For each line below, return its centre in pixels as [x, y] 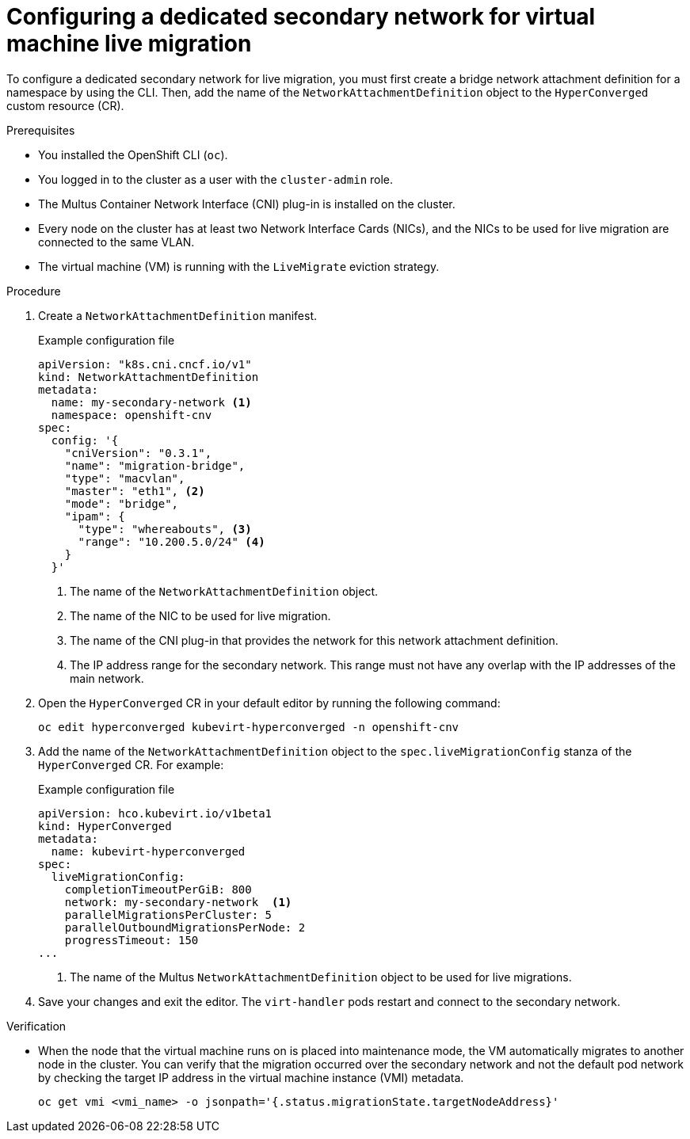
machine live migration [129, 44]
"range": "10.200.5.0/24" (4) [172, 541]
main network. [107, 678]
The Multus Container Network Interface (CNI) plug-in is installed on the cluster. [247, 204]
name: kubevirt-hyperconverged [148, 851]
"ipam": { [95, 516]
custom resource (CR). [65, 105]
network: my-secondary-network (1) [178, 902]
